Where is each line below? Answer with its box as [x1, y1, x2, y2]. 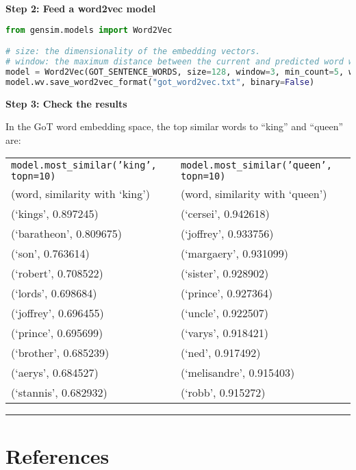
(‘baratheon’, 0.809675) [11, 225, 122, 242]
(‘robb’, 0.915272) [180, 384, 266, 401]
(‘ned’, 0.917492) [180, 345, 261, 361]
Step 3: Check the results [5, 96, 127, 110]
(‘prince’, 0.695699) [11, 325, 103, 341]
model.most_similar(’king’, [11, 160, 157, 171]
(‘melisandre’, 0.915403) [180, 364, 295, 381]
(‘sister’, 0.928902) [180, 265, 269, 282]
